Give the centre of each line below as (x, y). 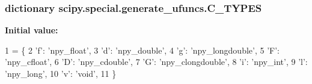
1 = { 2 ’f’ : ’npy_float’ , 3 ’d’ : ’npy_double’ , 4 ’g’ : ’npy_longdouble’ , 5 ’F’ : (142, 50)
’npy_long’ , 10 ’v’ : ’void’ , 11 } (61, 73)
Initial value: (32, 30)
